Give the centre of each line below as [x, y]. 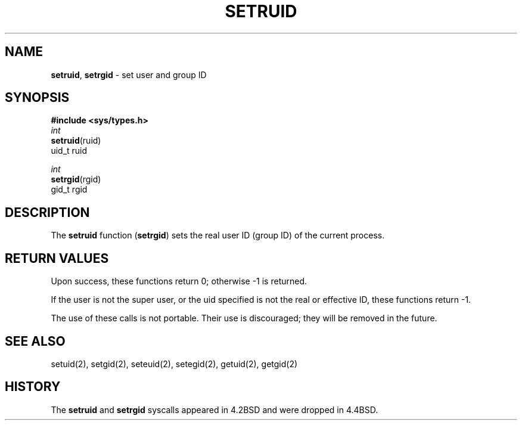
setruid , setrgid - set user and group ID [129, 75]
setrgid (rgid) [76, 179]
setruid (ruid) [76, 141]
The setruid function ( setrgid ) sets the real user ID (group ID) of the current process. [218, 235]
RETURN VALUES [57, 258]
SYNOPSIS [37, 98]
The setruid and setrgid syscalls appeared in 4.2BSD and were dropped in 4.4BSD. [215, 410]
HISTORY [33, 387]
